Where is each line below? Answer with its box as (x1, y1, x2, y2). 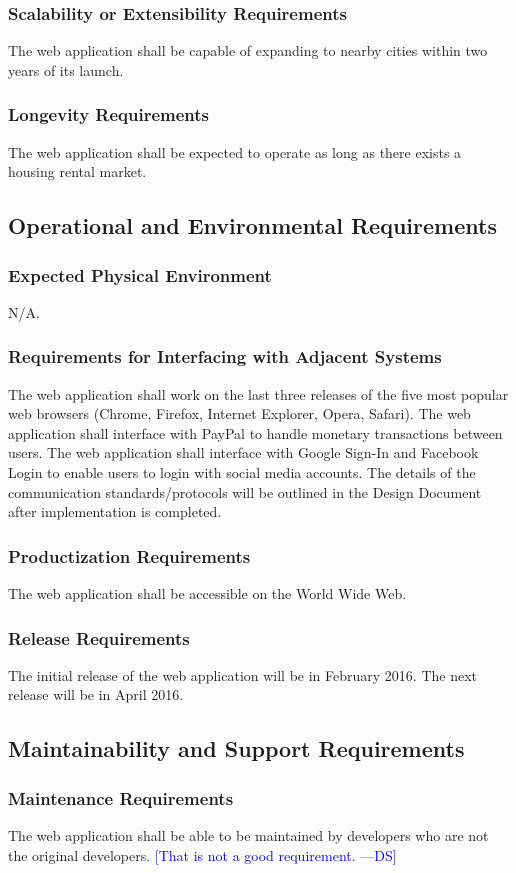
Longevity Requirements (8, 102, 210, 127)
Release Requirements (8, 625, 190, 650)
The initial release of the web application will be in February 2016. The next (8, 664, 478, 685)
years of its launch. (8, 59, 124, 80)
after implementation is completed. (8, 501, 222, 522)
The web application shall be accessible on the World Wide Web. (8, 583, 407, 603)
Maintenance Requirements (8, 785, 234, 810)
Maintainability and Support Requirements (8, 733, 465, 764)
